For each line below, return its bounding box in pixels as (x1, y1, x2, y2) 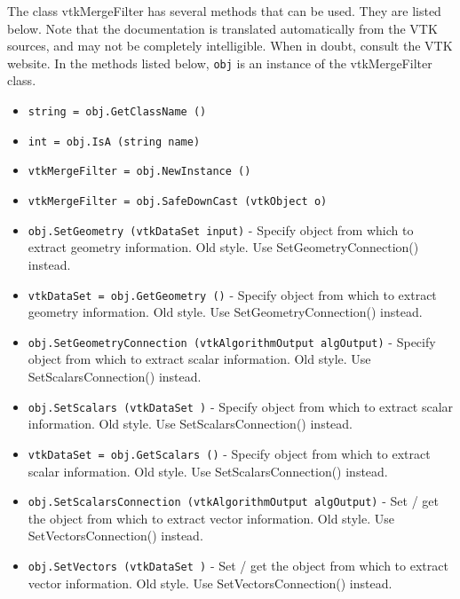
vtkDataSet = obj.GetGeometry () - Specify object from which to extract (28, 285, 437, 303)
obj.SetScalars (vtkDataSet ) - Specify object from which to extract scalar (28, 397, 454, 415)
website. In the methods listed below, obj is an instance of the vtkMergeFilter (7, 53, 432, 72)
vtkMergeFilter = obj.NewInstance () (28, 165, 251, 178)
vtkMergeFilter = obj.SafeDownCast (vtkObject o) (28, 195, 328, 208)
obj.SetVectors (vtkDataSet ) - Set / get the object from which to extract (28, 556, 448, 574)
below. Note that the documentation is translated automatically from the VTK (7, 19, 438, 37)
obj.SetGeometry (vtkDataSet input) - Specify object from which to (28, 220, 414, 239)
